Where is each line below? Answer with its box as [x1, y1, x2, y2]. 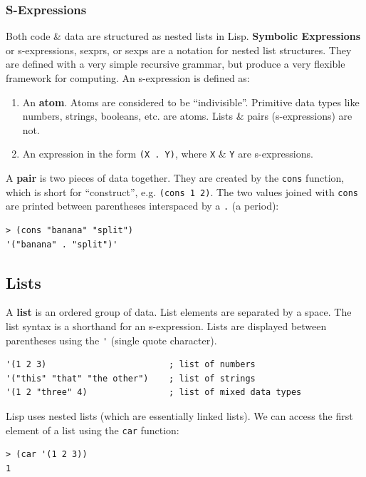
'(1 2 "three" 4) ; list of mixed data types [6, 387, 302, 398]
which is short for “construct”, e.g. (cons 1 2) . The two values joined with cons [6, 184, 358, 199]
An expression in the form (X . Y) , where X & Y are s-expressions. [22, 146, 313, 161]
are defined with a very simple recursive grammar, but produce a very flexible [6, 56, 345, 71]
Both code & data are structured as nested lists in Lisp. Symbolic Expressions [6, 29, 361, 43]
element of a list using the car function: [6, 422, 179, 437]
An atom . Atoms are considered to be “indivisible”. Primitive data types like [22, 94, 360, 109]
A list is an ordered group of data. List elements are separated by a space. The [6, 304, 352, 319]
